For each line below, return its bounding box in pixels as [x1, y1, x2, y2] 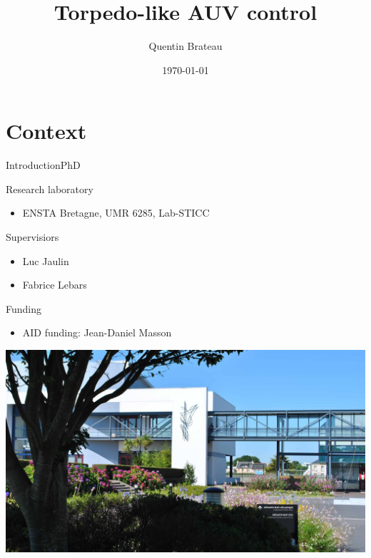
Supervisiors [6, 229, 59, 244]
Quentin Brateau [148, 38, 223, 53]
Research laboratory [6, 181, 93, 196]
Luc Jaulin [22, 253, 69, 268]
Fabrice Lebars [22, 277, 87, 292]
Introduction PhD [6, 157, 81, 172]
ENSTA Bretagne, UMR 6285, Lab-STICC [22, 205, 210, 220]
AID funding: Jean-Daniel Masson [22, 325, 172, 340]
